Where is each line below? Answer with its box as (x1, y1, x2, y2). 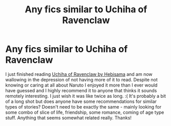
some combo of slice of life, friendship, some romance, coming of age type (5, 109, 164, 115)
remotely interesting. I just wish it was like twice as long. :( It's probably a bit (5, 93, 166, 99)
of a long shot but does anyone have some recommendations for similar (5, 98, 157, 104)
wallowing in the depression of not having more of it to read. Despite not (5, 76, 158, 82)
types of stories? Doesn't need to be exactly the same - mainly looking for (5, 103, 162, 110)
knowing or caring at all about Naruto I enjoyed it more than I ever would (5, 82, 158, 88)
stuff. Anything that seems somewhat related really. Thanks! (5, 114, 132, 121)
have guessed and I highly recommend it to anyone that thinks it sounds (5, 87, 157, 93)
